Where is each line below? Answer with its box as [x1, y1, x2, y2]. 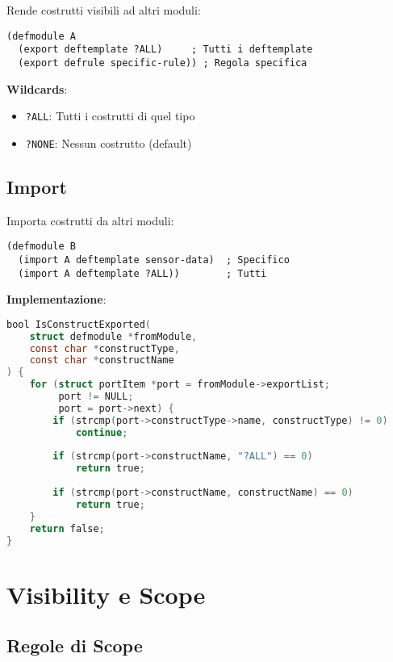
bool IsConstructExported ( [6, 318, 151, 330]
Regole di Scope [6, 633, 143, 658]
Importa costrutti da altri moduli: [6, 212, 174, 228]
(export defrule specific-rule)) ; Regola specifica [18, 57, 307, 69]
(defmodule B [6, 241, 76, 253]
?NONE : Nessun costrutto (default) [25, 134, 192, 151]
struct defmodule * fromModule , [29, 330, 198, 342]
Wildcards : [6, 80, 68, 97]
